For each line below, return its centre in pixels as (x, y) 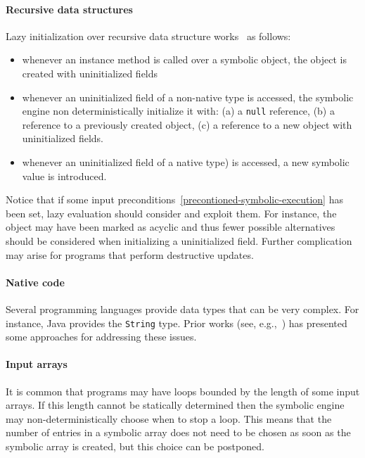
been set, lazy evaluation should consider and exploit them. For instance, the (171, 213)
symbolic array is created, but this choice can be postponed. (135, 446)
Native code (35, 282)
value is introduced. (64, 176)
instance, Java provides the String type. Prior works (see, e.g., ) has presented (177, 323)
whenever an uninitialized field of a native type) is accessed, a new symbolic (186, 162)
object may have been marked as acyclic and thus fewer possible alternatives (171, 227)
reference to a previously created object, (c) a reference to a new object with (187, 124)
